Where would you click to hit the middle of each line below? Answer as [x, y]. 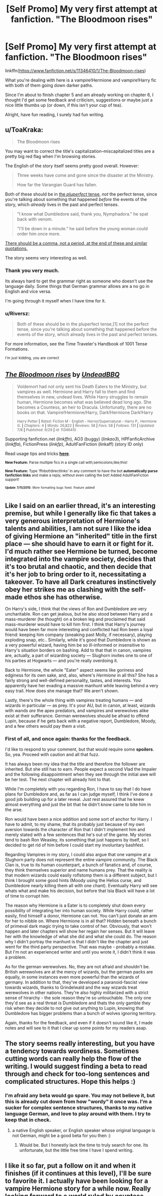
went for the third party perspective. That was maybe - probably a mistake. [80, 947]
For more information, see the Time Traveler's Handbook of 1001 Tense [76, 344]
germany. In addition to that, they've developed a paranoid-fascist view [77, 982]
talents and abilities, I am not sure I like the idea [78, 528]
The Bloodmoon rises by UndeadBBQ [63, 375]
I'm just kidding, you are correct [32, 358]
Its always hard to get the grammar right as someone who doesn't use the [79, 281]
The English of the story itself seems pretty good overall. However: [72, 166]
